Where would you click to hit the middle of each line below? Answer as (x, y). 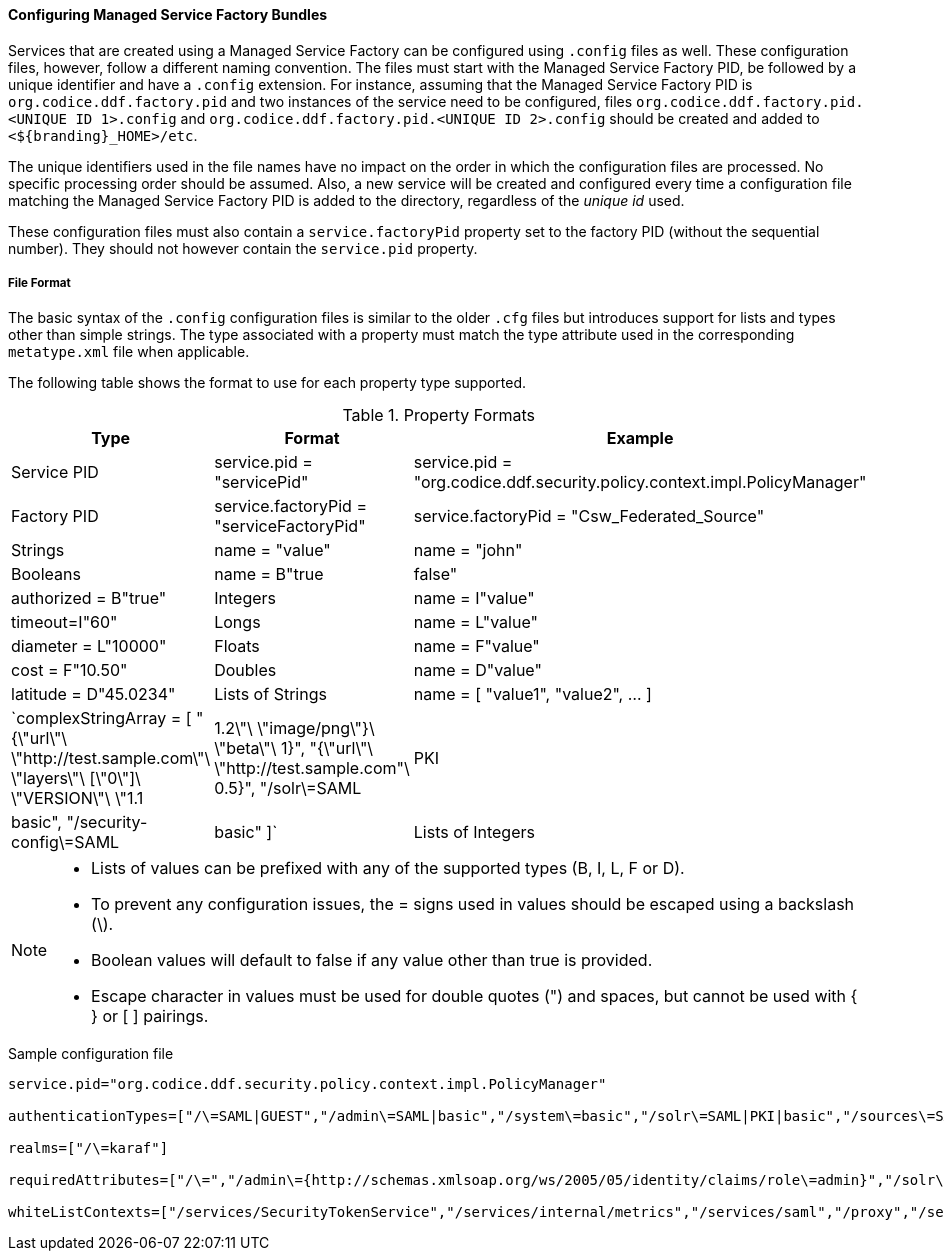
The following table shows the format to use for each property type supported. (267, 383)
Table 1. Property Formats (438, 415)
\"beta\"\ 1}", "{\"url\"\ (294, 748)
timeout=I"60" (64, 622)
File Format (39, 283)
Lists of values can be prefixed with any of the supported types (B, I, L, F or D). (388, 868)
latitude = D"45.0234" (93, 694)
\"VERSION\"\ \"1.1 (77, 798)
